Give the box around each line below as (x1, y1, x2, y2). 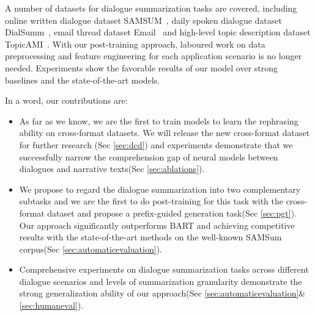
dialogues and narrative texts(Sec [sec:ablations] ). (19, 162, 205, 175)
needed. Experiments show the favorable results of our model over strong (5, 61, 278, 74)
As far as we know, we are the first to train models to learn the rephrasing (19, 114, 298, 127)
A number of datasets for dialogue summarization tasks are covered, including (5, 2, 297, 14)
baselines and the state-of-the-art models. (5, 73, 160, 86)
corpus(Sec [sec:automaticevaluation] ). (19, 242, 162, 255)
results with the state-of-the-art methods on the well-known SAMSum (19, 231, 282, 243)
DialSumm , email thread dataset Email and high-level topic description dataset (5, 26, 311, 38)
